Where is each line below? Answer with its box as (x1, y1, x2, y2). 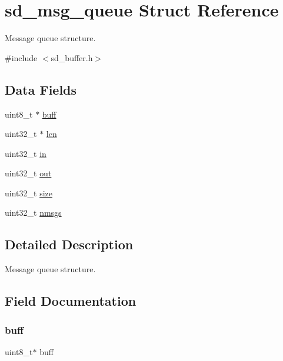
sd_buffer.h (51, 51, 93, 63)
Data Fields (5, 80, 77, 98)
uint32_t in (5, 147, 46, 159)
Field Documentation (5, 292, 136, 310)
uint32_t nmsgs (5, 206, 62, 219)
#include (5, 51, 38, 63)
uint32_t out (5, 167, 52, 179)
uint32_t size (5, 186, 52, 199)
